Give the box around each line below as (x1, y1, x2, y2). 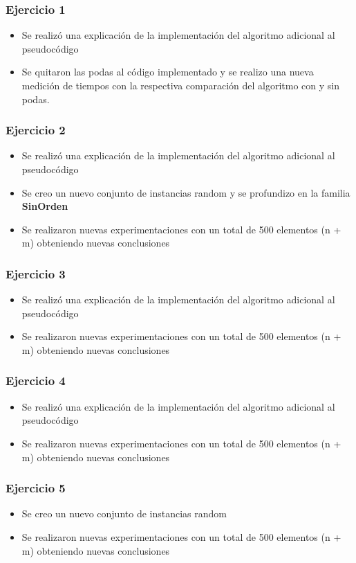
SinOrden (21, 199, 68, 213)
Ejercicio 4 (6, 372, 66, 389)
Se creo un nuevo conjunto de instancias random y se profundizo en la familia (21, 185, 350, 199)
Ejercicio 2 (6, 121, 66, 138)
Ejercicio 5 (6, 479, 66, 497)
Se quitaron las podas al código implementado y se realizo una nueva (21, 64, 314, 79)
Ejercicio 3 (6, 265, 66, 282)
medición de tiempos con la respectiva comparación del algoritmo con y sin (21, 78, 339, 92)
